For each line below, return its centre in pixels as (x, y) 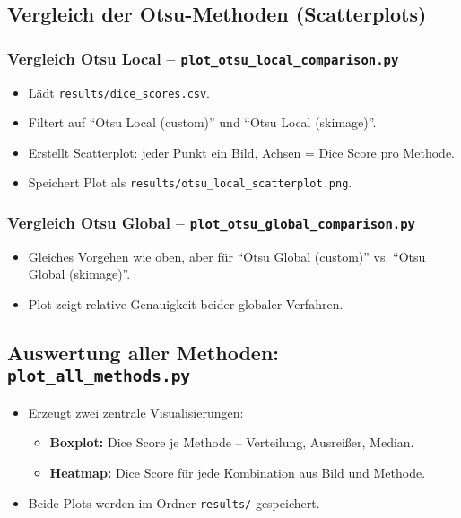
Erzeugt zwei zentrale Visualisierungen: (136, 412)
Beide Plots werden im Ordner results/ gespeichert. (174, 502)
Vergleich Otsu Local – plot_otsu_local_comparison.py (203, 58)
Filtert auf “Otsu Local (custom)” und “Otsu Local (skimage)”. (202, 122)
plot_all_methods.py (99, 376)
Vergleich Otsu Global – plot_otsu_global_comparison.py (211, 222)
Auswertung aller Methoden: (144, 353)
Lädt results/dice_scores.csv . (119, 92)
